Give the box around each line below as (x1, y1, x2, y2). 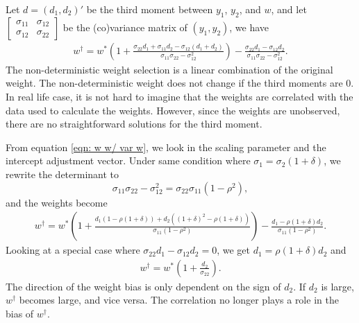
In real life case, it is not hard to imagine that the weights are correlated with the (6, 89, 353, 104)
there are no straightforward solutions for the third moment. (6, 116, 262, 131)
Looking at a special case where (6, 243, 140, 257)
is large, (321, 279, 354, 293)
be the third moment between (86, 2, 213, 16)
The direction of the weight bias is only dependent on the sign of (6, 279, 281, 293)
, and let (271, 2, 307, 16)
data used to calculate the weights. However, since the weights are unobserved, (6, 103, 340, 117)
